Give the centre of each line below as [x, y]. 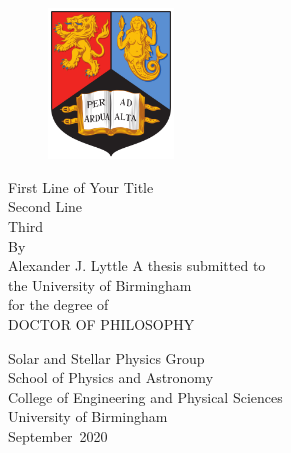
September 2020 [58, 435]
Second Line [45, 206]
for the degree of [58, 304]
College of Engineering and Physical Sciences [145, 396]
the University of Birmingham [100, 284]
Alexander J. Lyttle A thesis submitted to [137, 265]
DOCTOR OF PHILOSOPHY [101, 323]
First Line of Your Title [81, 186]
